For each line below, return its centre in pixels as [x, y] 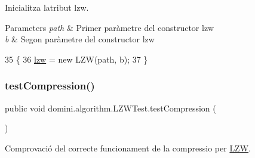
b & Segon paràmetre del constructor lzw [80, 39]
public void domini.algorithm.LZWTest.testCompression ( [110, 108]
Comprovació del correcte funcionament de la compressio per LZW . [128, 148]
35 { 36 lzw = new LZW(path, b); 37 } [76, 59]
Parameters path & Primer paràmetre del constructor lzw [110, 27]
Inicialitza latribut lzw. [47, 7]
